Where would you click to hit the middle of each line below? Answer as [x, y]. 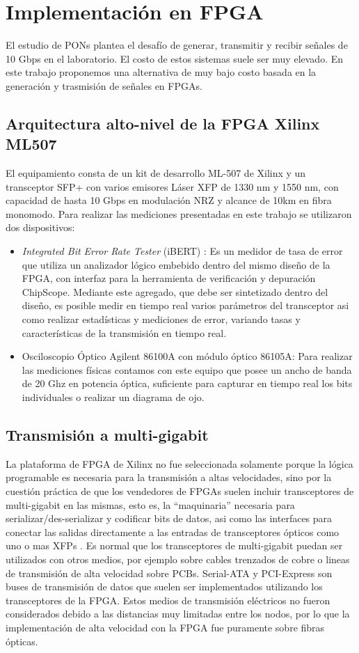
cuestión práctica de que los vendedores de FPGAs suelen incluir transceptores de [180, 490]
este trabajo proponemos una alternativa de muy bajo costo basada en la [161, 72]
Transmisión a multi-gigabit [107, 434]
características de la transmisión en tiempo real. [124, 332]
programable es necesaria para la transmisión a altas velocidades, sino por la [169, 477]
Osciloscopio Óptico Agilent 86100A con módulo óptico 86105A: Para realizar [187, 356]
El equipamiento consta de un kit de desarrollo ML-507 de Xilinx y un [156, 173]
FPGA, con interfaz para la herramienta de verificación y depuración [169, 278]
